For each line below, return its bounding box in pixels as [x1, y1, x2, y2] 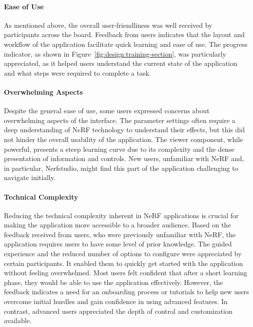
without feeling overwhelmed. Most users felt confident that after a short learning [4, 267, 248, 278]
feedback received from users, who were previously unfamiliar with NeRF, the [4, 229, 236, 239]
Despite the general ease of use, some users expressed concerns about [4, 105, 210, 116]
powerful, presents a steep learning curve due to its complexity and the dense [4, 143, 234, 154]
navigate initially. [4, 172, 56, 183]
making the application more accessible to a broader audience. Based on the [4, 220, 231, 230]
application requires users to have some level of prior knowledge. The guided [4, 239, 232, 249]
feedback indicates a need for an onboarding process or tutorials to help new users [4, 286, 249, 297]
